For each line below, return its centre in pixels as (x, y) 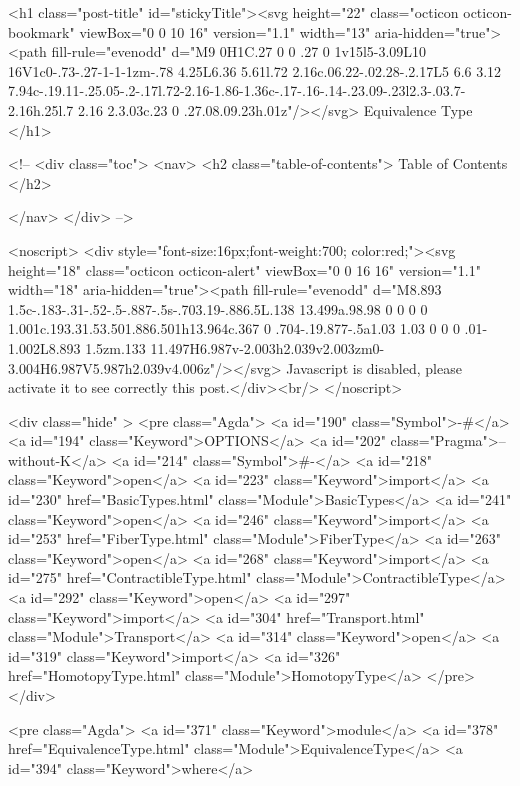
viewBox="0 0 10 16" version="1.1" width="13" (225, 31)
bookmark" (41, 31)
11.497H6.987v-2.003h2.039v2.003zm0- (267, 347)
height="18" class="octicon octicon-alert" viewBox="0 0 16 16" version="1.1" (244, 269)
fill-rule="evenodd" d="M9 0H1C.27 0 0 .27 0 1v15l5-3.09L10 (239, 51)
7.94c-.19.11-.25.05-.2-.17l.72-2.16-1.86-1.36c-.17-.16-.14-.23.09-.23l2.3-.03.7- (237, 90)
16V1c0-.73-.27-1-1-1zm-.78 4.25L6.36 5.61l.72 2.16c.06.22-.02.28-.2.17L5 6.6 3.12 (255, 70)
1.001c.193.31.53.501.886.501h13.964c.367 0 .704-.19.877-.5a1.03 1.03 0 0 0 (234, 328)
